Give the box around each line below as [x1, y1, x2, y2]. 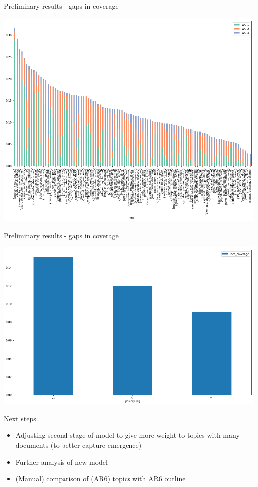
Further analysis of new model [15, 456, 108, 467]
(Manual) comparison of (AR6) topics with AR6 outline [15, 473, 186, 484]
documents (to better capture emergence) [15, 439, 142, 450]
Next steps [4, 413, 36, 423]
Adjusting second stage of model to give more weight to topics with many [15, 430, 240, 440]
